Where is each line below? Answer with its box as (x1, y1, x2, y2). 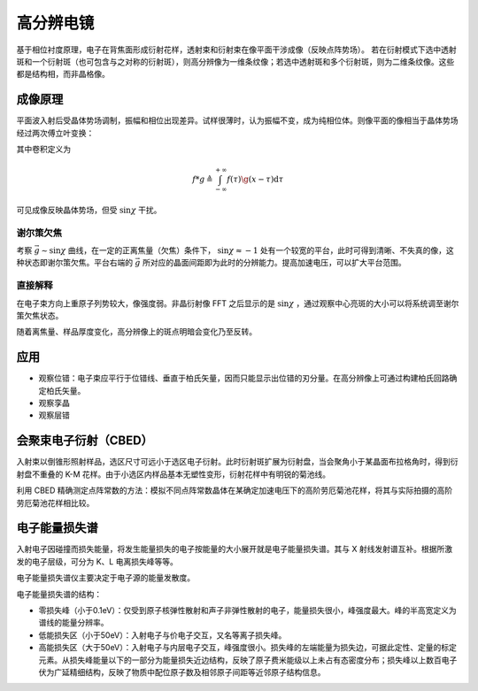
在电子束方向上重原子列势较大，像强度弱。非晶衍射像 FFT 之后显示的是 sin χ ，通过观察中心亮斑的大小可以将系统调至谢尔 (16, 297, 459, 309)
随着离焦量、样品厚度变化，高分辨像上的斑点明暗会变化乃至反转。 (16, 326, 257, 337)
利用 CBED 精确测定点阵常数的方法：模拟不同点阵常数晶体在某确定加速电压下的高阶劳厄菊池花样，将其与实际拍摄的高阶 (16, 485, 453, 495)
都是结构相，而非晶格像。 (16, 69, 110, 80)
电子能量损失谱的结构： (16, 588, 102, 599)
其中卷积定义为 (16, 144, 71, 155)
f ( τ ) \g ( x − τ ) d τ (227, 174, 284, 185)
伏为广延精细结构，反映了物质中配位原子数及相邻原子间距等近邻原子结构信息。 (38, 666, 326, 677)
